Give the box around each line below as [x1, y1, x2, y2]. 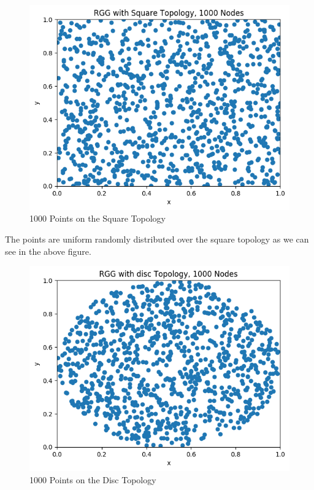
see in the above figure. [5, 244, 91, 257]
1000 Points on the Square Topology [29, 212, 166, 225]
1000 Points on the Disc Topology [29, 473, 156, 486]
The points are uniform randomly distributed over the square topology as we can [5, 232, 309, 245]
